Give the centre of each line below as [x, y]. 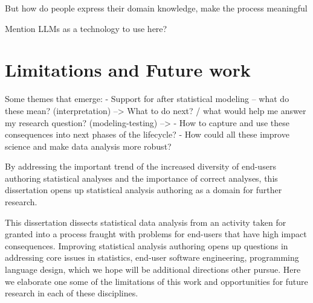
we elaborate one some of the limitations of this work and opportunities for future [156, 281]
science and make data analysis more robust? [88, 146]
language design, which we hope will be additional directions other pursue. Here [153, 270]
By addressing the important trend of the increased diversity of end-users [140, 166]
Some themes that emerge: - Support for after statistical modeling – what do [147, 99]
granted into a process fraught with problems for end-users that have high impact [156, 234]
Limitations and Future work [128, 70]
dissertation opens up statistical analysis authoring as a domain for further [144, 190]
